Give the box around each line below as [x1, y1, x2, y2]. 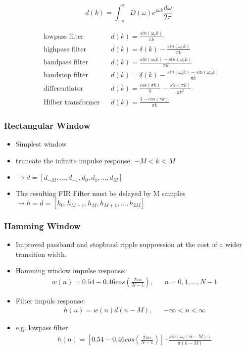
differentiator [43, 85, 84, 92]
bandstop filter [43, 72, 88, 79]
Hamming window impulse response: [15, 265, 126, 276]
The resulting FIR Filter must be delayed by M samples [15, 188, 186, 199]
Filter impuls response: [15, 295, 85, 305]
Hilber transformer [43, 99, 100, 106]
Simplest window [15, 138, 67, 149]
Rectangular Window [4, 119, 91, 131]
